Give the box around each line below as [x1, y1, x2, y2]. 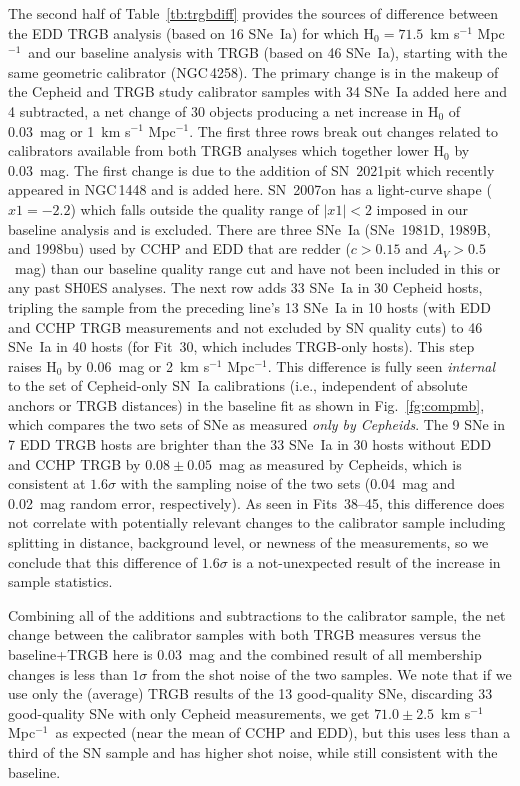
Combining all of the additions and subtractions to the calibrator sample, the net [8, 604, 506, 625]
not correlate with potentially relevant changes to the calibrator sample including [8, 512, 506, 533]
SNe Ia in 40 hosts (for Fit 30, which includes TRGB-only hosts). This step [8, 336, 475, 357]
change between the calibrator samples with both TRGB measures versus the [8, 624, 481, 645]
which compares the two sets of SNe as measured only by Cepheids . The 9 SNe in [8, 414, 506, 435]
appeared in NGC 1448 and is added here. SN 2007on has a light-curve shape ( [8, 179, 492, 200]
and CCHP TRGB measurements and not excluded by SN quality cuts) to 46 [8, 316, 483, 337]
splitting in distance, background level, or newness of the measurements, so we [8, 532, 489, 553]
